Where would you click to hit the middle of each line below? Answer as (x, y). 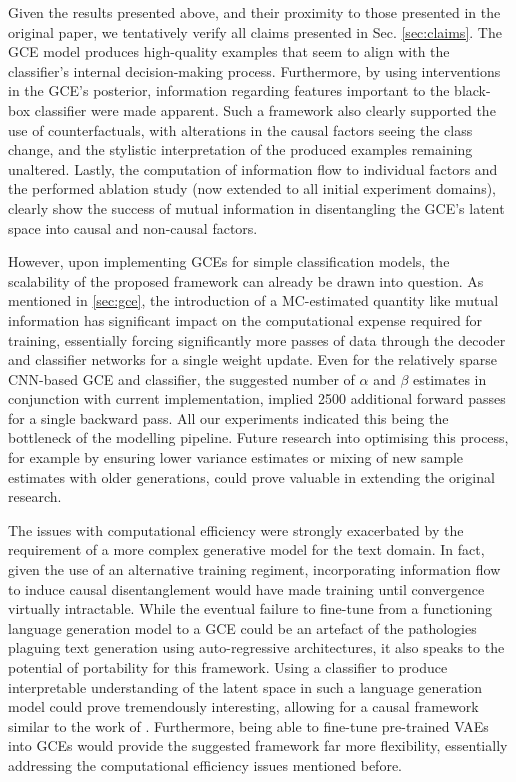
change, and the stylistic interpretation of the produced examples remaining (240, 149)
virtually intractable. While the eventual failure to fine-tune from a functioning (250, 608)
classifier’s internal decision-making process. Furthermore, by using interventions (254, 70)
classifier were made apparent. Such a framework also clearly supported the (265, 109)
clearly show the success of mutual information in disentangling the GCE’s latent (256, 207)
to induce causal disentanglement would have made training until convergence (246, 588)
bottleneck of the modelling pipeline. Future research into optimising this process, (258, 437)
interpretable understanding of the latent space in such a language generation (245, 686)
